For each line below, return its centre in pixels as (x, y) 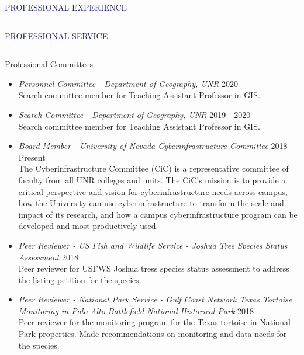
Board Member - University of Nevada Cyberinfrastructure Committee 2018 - (156, 146)
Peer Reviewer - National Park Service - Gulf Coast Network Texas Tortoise (155, 299)
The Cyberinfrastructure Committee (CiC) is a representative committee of (153, 168)
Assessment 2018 (48, 257)
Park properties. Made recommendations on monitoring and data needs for (153, 334)
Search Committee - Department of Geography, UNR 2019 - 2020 (134, 114)
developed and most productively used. (88, 226)
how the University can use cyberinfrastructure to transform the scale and (151, 203)
